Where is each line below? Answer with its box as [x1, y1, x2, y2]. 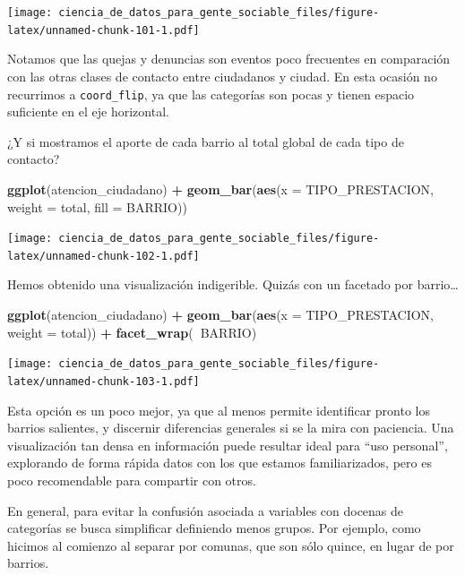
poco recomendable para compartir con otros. [7, 470, 256, 489]
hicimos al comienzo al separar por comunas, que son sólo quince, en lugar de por [7, 536, 454, 554]
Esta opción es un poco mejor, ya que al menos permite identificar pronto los [7, 400, 430, 419]
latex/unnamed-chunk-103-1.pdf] [7, 374, 200, 388]
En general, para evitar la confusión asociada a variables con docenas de [7, 501, 404, 519]
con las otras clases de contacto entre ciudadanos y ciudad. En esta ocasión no [7, 66, 437, 85]
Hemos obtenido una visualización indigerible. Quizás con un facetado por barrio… [7, 275, 459, 294]
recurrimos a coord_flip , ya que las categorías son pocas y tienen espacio [7, 84, 415, 103]
